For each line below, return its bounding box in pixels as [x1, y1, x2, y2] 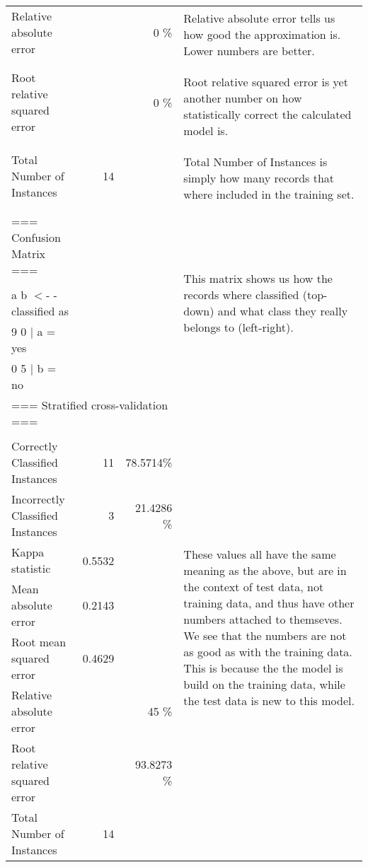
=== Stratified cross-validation [11, 397, 168, 413]
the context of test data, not [183, 578, 324, 595]
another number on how [183, 90, 302, 106]
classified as [11, 303, 69, 319]
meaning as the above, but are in [183, 562, 347, 578]
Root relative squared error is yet [183, 74, 348, 90]
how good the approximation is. [183, 26, 341, 42]
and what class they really [217, 303, 348, 319]
